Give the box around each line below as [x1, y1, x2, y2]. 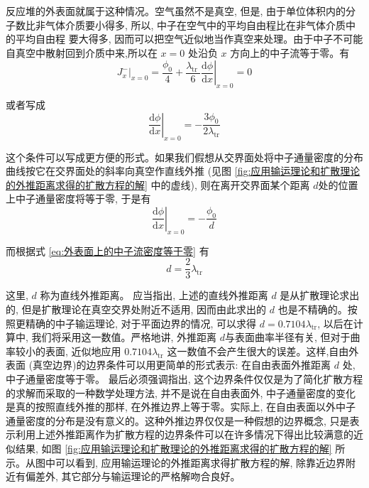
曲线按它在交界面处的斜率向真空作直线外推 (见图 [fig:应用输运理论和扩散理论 [6, 163, 360, 178]
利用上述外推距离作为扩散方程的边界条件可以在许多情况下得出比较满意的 [15, 427, 353, 442]
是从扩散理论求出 [280, 288, 360, 303]
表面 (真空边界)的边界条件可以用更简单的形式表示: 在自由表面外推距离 [6, 357, 331, 372]
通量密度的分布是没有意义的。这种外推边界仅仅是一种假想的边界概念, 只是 [6, 413, 350, 428]
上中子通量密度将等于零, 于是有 [6, 191, 151, 206]
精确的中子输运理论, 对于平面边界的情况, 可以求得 [25, 315, 257, 330]
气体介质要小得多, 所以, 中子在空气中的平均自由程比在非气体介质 [45, 17, 346, 32]
